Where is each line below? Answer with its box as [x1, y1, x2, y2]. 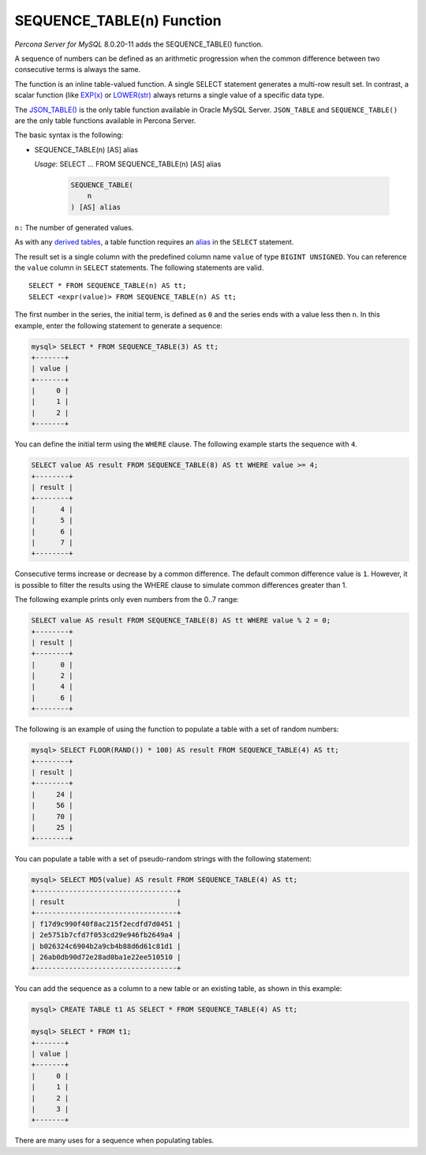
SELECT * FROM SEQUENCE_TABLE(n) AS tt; [28, 281, 187, 290]
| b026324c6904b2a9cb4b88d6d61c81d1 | [31, 941, 181, 951]
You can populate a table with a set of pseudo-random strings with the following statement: [14, 854, 312, 864]
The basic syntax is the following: [14, 130, 124, 140]
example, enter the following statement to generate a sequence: [14, 320, 222, 331]
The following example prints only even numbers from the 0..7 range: [14, 595, 240, 604]
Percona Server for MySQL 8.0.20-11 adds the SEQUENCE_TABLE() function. [14, 39, 263, 49]
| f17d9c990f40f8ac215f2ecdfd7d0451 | [31, 919, 181, 929]
